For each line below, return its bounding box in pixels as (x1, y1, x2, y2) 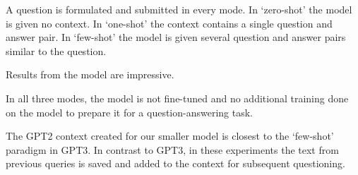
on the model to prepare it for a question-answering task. (6, 104, 253, 119)
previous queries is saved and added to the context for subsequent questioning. (6, 156, 345, 171)
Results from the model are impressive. (6, 67, 174, 82)
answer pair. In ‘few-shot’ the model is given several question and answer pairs (6, 30, 346, 44)
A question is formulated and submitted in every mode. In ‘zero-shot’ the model (6, 2, 352, 16)
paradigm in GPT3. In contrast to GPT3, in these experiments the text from (6, 142, 339, 157)
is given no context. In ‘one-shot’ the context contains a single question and (6, 16, 333, 30)
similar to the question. (6, 43, 107, 58)
